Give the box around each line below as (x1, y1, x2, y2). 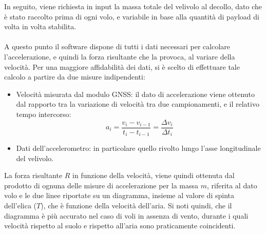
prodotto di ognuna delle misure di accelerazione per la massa (4, 180, 198, 190)
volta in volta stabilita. (4, 21, 77, 32)
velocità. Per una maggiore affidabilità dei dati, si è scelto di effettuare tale (4, 61, 240, 72)
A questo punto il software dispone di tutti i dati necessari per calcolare (4, 41, 230, 52)
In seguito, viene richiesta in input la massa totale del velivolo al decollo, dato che (4, 1, 262, 11)
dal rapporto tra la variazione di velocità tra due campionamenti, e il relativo (16, 99, 259, 109)
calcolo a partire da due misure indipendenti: (4, 71, 145, 82)
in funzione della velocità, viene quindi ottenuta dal (72, 170, 235, 181)
